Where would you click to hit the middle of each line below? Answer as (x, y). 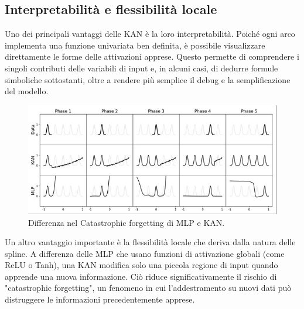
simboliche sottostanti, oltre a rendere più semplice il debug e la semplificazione (148, 79)
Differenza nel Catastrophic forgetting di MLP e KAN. (127, 222)
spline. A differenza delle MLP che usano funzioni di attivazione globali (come (145, 253)
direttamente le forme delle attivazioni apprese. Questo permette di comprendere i (152, 56)
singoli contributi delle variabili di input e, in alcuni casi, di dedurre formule (141, 68)
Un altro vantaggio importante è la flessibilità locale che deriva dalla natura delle (150, 242)
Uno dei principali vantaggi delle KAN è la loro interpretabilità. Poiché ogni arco (150, 34)
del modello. (27, 91)
